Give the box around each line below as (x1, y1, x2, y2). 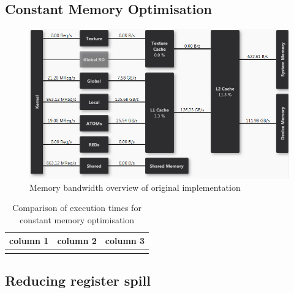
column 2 (57, 234, 97, 247)
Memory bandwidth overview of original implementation (29, 180, 241, 193)
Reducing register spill (5, 271, 151, 290)
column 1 (9, 234, 49, 247)
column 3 (105, 234, 145, 247)
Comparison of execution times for (12, 201, 141, 214)
